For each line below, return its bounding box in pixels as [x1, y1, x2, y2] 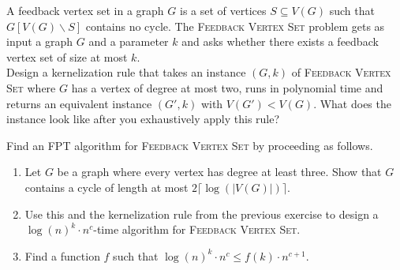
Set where [6, 79, 56, 96]
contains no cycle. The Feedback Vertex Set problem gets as [85, 17, 385, 34]
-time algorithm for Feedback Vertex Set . [93, 221, 301, 238]
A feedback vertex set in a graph [6, 2, 164, 18]
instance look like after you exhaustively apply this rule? [6, 111, 280, 127]
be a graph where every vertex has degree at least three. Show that [57, 163, 382, 180]
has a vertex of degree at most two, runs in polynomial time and [71, 79, 383, 96]
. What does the [313, 95, 391, 111]
